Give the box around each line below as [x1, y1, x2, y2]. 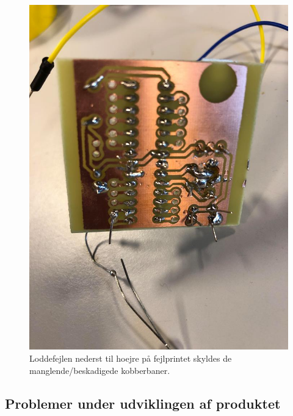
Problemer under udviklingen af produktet [5, 393, 281, 412]
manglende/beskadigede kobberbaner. [29, 364, 170, 376]
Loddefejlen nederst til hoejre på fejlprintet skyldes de [29, 351, 232, 364]
